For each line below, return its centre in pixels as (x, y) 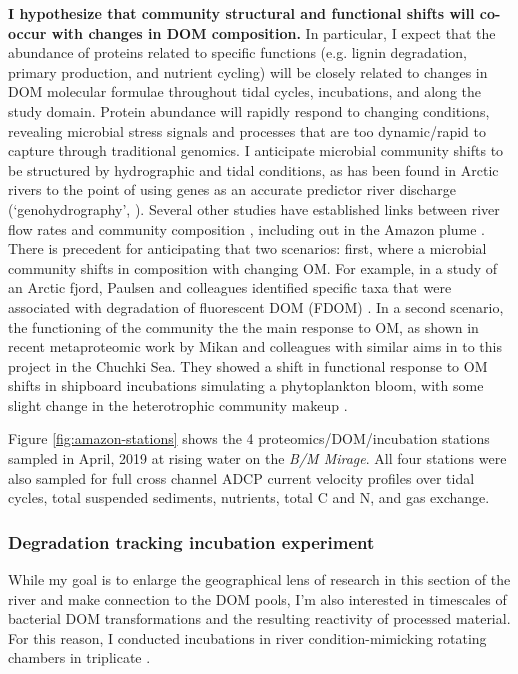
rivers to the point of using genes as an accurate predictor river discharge (232, 189)
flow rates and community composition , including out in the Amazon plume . (246, 228)
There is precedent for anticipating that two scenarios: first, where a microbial (247, 248)
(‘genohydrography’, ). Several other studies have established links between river (254, 208)
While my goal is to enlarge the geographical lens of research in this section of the (259, 579)
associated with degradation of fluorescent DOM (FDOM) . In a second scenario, (256, 306)
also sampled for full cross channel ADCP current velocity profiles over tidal (241, 477)
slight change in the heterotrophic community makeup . (178, 404)
